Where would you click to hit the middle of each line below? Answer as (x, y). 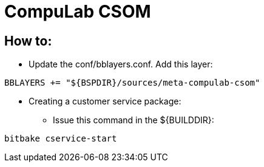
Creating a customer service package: (105, 101)
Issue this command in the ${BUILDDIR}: (134, 120)
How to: (28, 41)
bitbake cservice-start (61, 139)
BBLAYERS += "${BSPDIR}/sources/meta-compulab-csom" (132, 83)
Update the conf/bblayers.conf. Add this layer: (121, 64)
